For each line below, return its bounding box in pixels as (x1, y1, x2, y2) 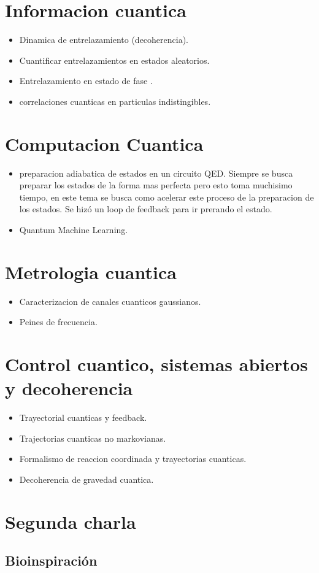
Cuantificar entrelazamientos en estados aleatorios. (19, 53, 210, 66)
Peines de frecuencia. (19, 315, 98, 328)
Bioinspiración (5, 551, 98, 570)
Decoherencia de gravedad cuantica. (19, 473, 154, 485)
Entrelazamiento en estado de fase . (19, 74, 153, 87)
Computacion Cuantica (5, 131, 204, 156)
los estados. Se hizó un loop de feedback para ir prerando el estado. (19, 202, 272, 215)
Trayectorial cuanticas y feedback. (19, 411, 147, 424)
